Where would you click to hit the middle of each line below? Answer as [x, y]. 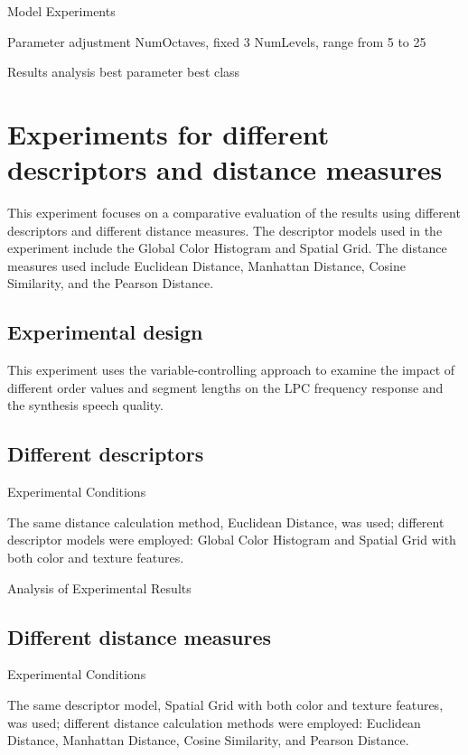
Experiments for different [168, 133]
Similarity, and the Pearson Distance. [111, 283]
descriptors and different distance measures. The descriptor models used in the [225, 230]
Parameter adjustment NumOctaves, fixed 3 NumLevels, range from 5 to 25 [217, 41]
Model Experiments [61, 11]
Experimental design [105, 332]
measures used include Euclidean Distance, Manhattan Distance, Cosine [206, 265]
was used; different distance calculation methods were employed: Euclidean [214, 722]
